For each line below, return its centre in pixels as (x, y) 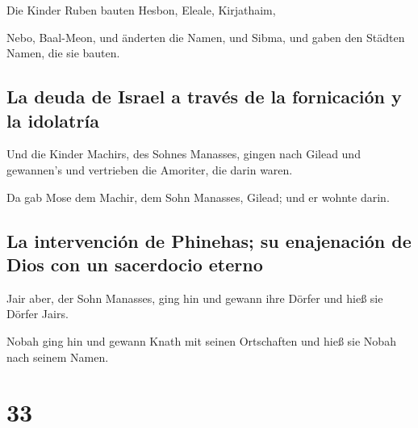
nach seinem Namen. (58, 357)
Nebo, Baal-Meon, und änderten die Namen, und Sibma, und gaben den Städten (206, 37)
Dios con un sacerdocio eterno (135, 264)
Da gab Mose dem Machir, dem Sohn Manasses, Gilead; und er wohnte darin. (198, 197)
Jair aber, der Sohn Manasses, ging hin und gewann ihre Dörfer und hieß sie (195, 298)
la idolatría (53, 120)
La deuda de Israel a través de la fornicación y (204, 97)
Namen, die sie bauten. (63, 53)
